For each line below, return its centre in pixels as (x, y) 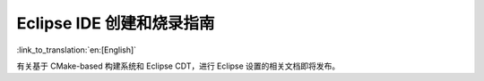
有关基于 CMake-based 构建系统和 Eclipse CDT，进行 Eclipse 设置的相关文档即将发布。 (178, 66)
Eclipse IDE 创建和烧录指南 (116, 23)
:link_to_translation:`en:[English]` (77, 50)
